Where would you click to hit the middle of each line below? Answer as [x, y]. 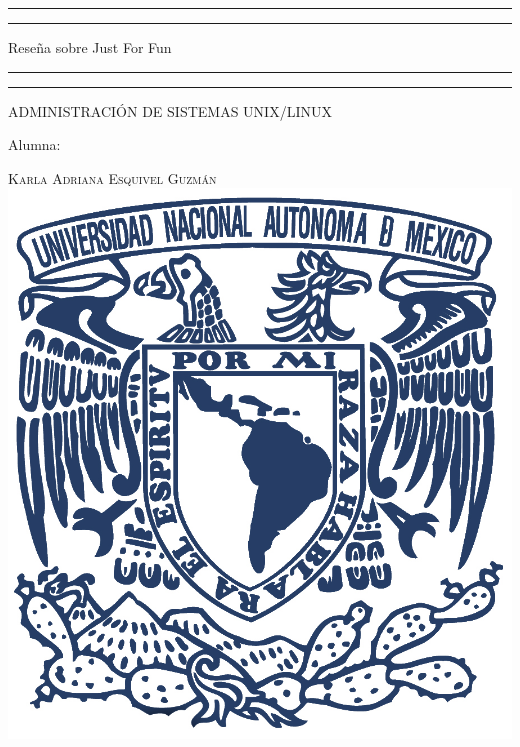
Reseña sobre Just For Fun [90, 47]
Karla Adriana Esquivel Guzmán [112, 177]
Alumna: [34, 144]
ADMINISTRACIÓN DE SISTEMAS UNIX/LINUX [170, 110]
